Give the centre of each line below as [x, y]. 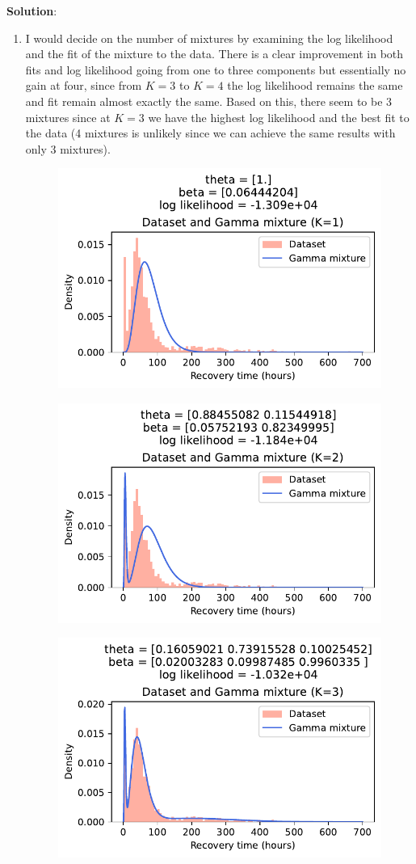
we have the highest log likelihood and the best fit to [279, 117]
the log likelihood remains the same [315, 85]
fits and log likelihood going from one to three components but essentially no [216, 69]
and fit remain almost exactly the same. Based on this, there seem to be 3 [209, 101]
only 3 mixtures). [68, 148]
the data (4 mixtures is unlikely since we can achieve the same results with [210, 133]
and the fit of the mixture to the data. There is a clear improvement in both [214, 54]
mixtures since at [68, 117]
